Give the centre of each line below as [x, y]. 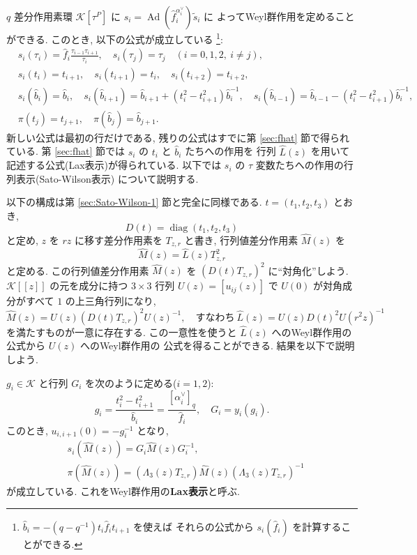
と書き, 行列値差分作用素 [241, 240]
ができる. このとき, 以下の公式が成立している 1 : [115, 38]
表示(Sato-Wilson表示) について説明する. [107, 178]
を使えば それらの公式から [194, 526]
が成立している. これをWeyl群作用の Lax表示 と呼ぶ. [123, 491]
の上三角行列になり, [111, 301]
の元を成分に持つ [89, 286]
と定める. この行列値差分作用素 [78, 270]
